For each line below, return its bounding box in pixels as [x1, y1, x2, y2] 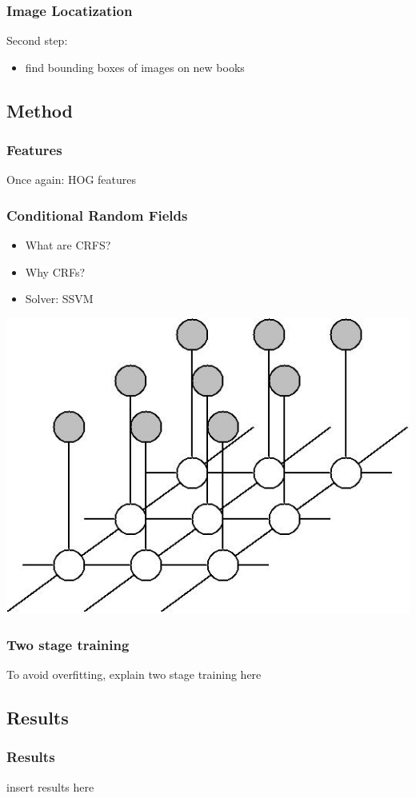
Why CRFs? [25, 263, 86, 280]
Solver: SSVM [25, 290, 94, 307]
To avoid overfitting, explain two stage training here [6, 666, 262, 683]
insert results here [6, 778, 94, 795]
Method [6, 98, 73, 122]
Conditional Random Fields [6, 205, 188, 225]
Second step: [6, 32, 68, 49]
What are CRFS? [25, 237, 111, 253]
